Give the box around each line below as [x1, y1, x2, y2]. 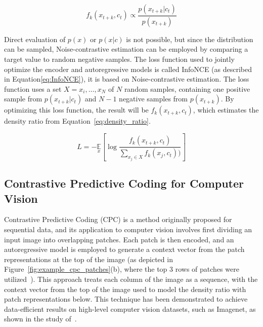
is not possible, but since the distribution [126, 33, 253, 44]
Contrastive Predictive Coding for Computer [4, 175, 244, 191]
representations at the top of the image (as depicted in [4, 253, 173, 264]
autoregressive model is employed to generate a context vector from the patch [4, 244, 245, 255]
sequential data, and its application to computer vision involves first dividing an [4, 224, 252, 234]
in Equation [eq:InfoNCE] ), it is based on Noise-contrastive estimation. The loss [4, 74, 249, 84]
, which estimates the [193, 104, 259, 115]
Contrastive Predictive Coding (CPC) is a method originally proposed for [4, 214, 232, 225]
